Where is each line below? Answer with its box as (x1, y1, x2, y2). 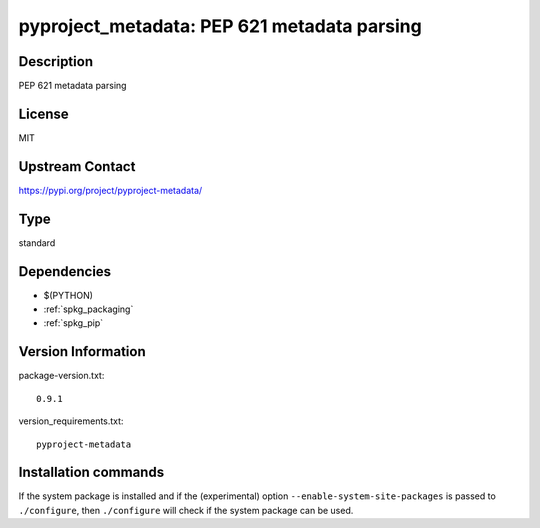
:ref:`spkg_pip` (43, 317, 104, 329)
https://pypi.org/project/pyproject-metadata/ (18, 184, 203, 196)
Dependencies (18, 263, 112, 280)
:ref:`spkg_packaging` (43, 303, 134, 315)
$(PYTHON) (43, 289, 94, 301)
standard (18, 236, 56, 249)
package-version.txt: (18, 370, 105, 382)
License (18, 105, 69, 122)
